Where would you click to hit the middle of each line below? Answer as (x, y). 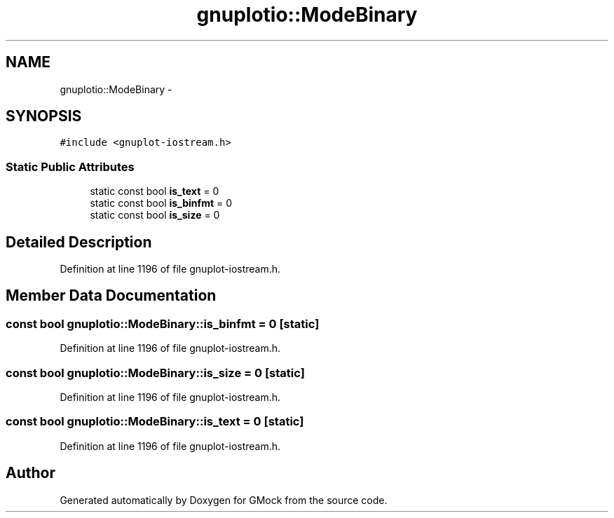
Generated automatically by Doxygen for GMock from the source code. (224, 500)
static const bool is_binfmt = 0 (161, 203)
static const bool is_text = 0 (155, 191)
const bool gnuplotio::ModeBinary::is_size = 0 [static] (155, 373)
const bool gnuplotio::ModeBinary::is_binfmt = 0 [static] (163, 323)
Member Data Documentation (111, 296)
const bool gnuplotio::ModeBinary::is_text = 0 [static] (155, 422)
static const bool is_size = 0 (155, 215)
